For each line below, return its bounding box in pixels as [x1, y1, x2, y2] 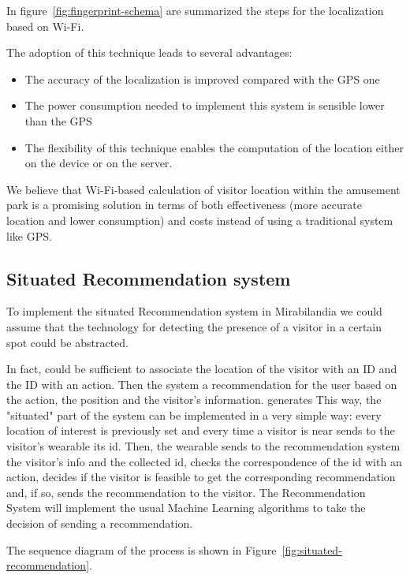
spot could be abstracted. [6, 334, 129, 350]
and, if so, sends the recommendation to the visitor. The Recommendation [6, 484, 366, 500]
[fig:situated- [281, 541, 342, 558]
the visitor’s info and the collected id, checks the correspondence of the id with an [6, 453, 402, 469]
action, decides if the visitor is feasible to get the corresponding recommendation [6, 469, 396, 485]
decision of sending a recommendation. [6, 515, 193, 532]
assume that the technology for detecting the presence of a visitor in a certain [6, 318, 382, 334]
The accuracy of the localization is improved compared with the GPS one [24, 70, 380, 87]
